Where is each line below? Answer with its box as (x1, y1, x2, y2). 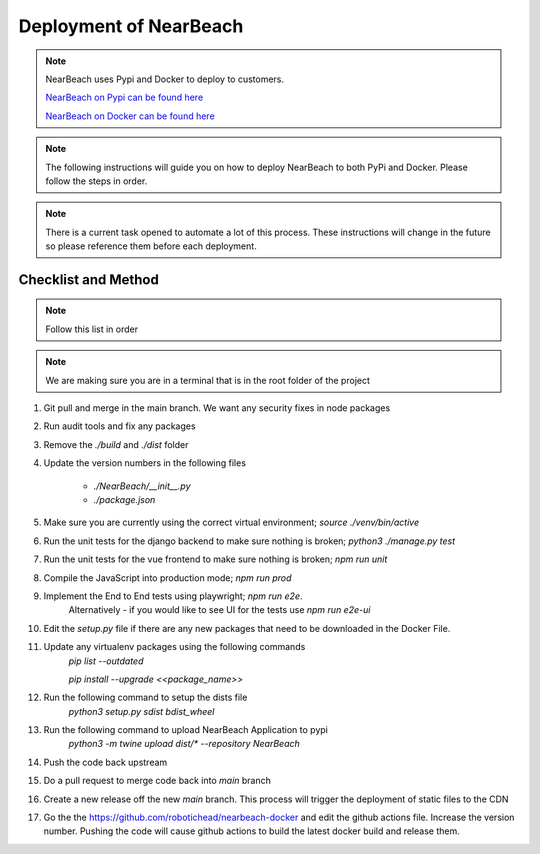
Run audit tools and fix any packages (43, 420, 196, 432)
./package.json (93, 493, 156, 505)
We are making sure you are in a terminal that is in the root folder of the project (45, 374, 370, 386)
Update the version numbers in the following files (43, 457, 247, 469)
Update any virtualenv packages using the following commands (43, 641, 306, 653)
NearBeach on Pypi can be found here (45, 91, 204, 104)
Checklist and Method (18, 271, 159, 288)
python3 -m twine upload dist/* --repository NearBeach (68, 738, 300, 750)
